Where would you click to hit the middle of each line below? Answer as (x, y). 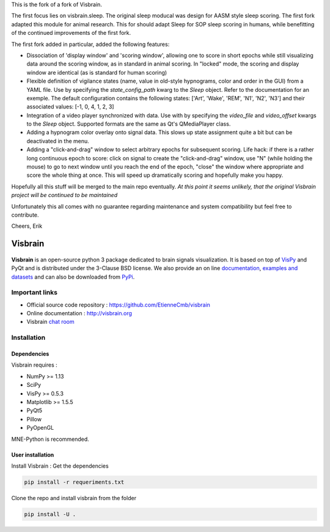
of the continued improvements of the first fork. (71, 33)
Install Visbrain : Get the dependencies (60, 466)
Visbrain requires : (34, 365)
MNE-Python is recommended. (50, 439)
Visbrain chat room (50, 322)
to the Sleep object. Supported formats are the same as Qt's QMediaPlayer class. (129, 124)
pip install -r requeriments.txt (74, 482)
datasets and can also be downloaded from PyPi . (73, 277)
